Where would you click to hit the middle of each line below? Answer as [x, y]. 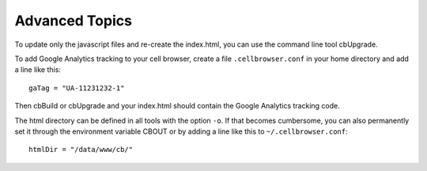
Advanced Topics [73, 21]
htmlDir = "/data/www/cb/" [81, 150]
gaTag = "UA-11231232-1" [77, 88]
